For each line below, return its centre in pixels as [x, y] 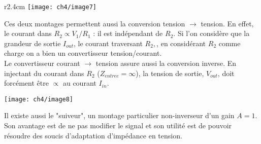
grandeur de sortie [32, 43]
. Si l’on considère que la [211, 33]
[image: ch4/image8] [39, 99]
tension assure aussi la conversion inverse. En [166, 63]
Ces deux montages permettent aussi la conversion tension [95, 23]
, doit [226, 73]
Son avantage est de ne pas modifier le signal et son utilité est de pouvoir [118, 125]
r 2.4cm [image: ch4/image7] [50, 6]
